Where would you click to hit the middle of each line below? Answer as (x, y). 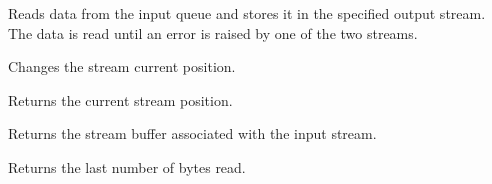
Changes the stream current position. (122, 66)
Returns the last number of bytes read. (127, 166)
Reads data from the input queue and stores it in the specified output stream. (247, 13)
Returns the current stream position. (120, 99)
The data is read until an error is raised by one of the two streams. (213, 32)
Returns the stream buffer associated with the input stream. (192, 133)
